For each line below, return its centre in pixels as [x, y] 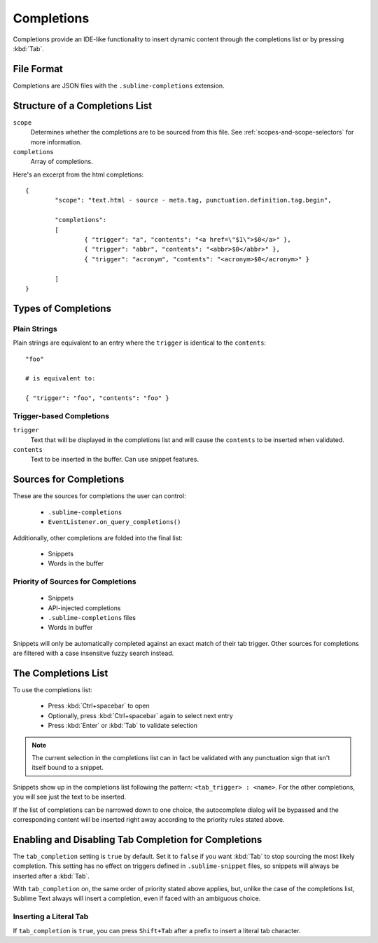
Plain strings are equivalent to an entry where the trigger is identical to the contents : [139, 343]
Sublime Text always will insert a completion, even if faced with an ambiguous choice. [137, 899]
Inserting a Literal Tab [51, 916]
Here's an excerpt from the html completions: [78, 174]
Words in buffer [70, 628]
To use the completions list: [52, 690]
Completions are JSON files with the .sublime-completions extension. [119, 85]
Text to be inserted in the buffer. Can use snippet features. [115, 460]
